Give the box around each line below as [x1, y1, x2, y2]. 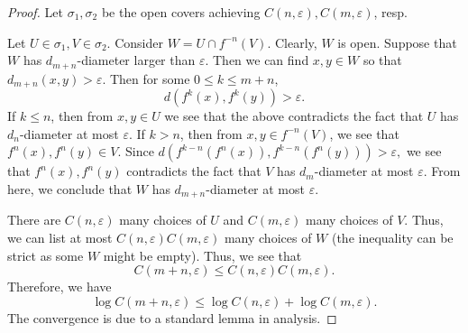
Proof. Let [7, 3, 63, 21]
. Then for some [102, 69, 190, 88]
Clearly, [275, 32, 317, 51]
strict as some [7, 245, 84, 264]
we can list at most [7, 227, 113, 246]
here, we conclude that [7, 179, 133, 198]
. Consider [106, 32, 163, 51]
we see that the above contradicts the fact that [164, 106, 424, 125]
